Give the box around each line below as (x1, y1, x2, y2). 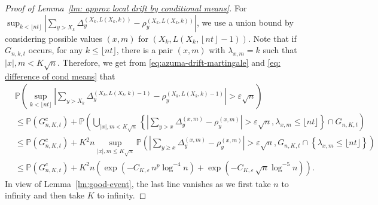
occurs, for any (28, 44, 83, 56)
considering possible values (5, 32, 102, 44)
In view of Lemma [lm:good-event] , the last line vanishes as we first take (5, 177, 271, 189)
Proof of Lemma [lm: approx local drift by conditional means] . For (5, 2, 247, 14)
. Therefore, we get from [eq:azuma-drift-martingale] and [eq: (57, 56, 281, 68)
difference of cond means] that (5, 69, 115, 82)
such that (263, 44, 297, 56)
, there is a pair (116, 44, 173, 56)
